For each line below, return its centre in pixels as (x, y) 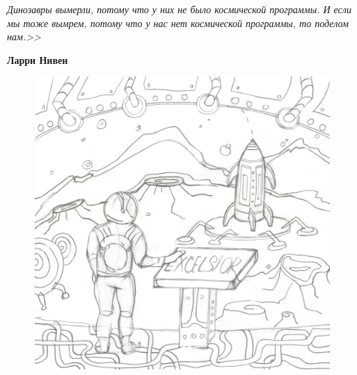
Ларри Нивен (38, 59)
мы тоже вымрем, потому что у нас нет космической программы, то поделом (178, 23)
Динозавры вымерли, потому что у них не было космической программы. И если (179, 9)
